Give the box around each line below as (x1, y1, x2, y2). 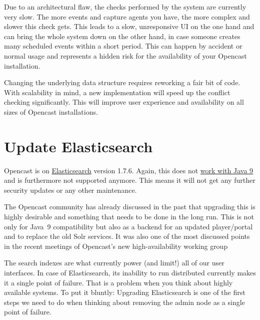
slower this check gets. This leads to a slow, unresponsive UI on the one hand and (4, 21, 254, 32)
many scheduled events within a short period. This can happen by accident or (4, 41, 242, 51)
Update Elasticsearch (4, 136, 153, 156)
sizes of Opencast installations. (4, 106, 98, 117)
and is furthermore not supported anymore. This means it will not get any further (4, 175, 255, 185)
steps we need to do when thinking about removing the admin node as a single (4, 296, 245, 307)
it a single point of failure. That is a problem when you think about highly (4, 277, 233, 287)
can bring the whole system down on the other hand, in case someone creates (4, 31, 240, 41)
